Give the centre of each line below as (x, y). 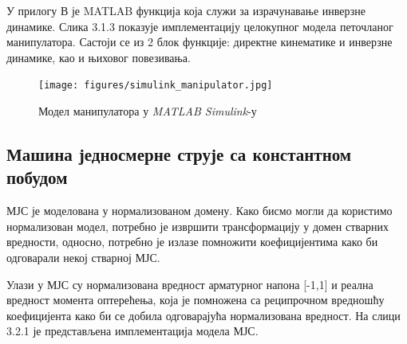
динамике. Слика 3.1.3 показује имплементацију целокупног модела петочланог (200, 26)
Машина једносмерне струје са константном (179, 154)
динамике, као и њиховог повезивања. (99, 57)
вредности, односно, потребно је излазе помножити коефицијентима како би (192, 242)
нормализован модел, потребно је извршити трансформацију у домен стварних (198, 226)
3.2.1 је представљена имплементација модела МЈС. (132, 331)
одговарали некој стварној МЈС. (83, 257)
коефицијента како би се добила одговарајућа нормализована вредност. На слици (203, 315)
